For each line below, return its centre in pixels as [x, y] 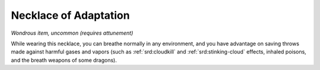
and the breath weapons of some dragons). [64, 60]
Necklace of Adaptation [71, 15]
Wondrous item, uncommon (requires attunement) [72, 33]
